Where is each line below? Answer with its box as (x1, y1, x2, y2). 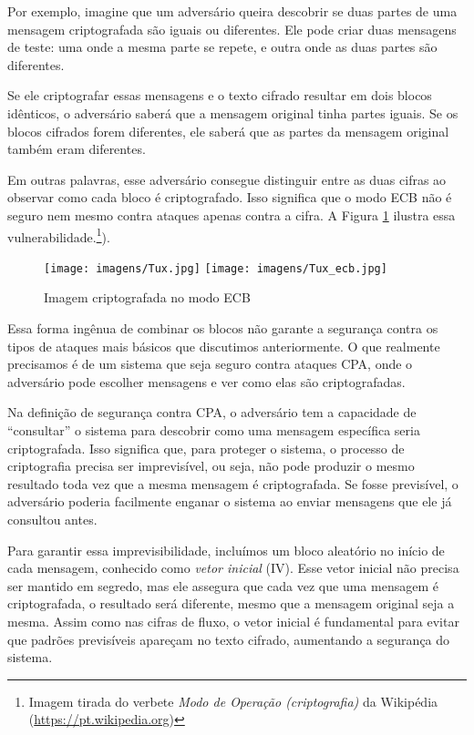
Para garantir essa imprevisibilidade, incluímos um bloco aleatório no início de (7, 540, 445, 559)
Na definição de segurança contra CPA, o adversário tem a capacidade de (7, 403, 417, 422)
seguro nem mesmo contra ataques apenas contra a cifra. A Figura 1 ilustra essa (7, 205, 456, 224)
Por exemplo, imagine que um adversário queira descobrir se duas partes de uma (7, 2, 458, 20)
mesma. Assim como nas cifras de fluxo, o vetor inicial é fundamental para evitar (7, 611, 459, 630)
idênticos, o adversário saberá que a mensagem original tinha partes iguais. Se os (7, 103, 459, 122)
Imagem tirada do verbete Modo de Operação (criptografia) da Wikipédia (28, 691, 438, 710)
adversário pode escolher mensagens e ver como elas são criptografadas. (7, 372, 406, 391)
